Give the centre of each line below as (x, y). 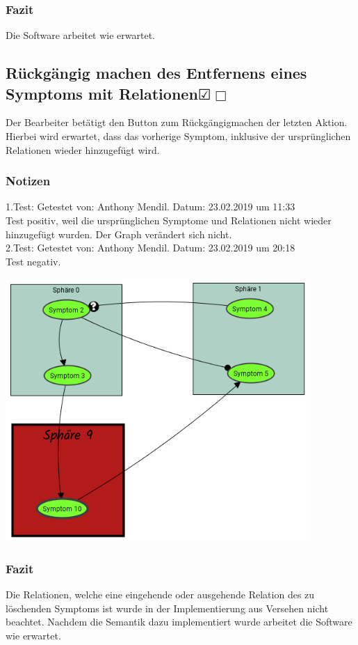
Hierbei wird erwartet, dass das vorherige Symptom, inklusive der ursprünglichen (178, 136)
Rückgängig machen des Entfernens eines (156, 73)
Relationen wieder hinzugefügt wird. (83, 149)
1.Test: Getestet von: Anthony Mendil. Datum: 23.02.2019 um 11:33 (150, 207)
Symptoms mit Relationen (102, 93)
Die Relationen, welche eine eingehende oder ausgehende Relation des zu (160, 595)
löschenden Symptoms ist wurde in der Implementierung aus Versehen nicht (167, 608)
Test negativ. (33, 261)
